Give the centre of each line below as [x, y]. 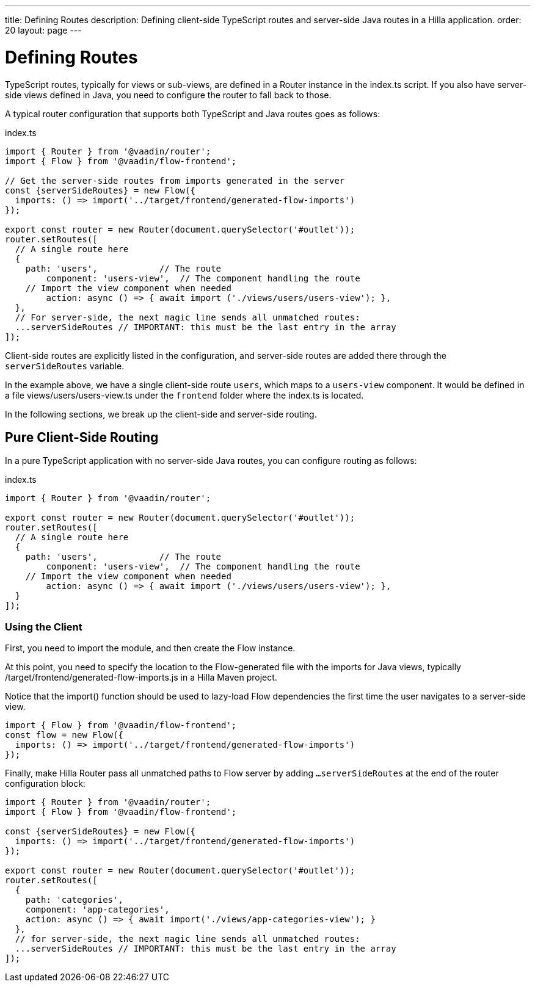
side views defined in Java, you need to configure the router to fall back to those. [168, 95]
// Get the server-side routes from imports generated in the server [175, 180]
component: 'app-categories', [97, 910]
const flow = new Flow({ [64, 735]
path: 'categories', [74, 900]
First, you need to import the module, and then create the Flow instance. [150, 648]
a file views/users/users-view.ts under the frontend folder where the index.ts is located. [184, 395]
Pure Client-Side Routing [82, 437]
